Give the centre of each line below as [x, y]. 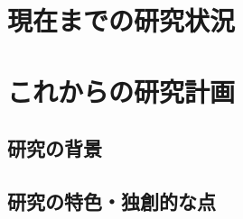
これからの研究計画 [121, 91]
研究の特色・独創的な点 [112, 201]
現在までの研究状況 [121, 20]
